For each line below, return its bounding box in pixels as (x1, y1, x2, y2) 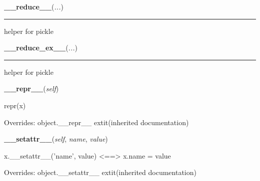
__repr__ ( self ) (4, 83, 59, 94)
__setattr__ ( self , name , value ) (4, 134, 108, 144)
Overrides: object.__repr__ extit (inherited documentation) (4, 117, 189, 127)
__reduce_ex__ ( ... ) (4, 42, 77, 53)
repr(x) (4, 100, 26, 110)
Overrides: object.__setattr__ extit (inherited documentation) (4, 167, 196, 178)
